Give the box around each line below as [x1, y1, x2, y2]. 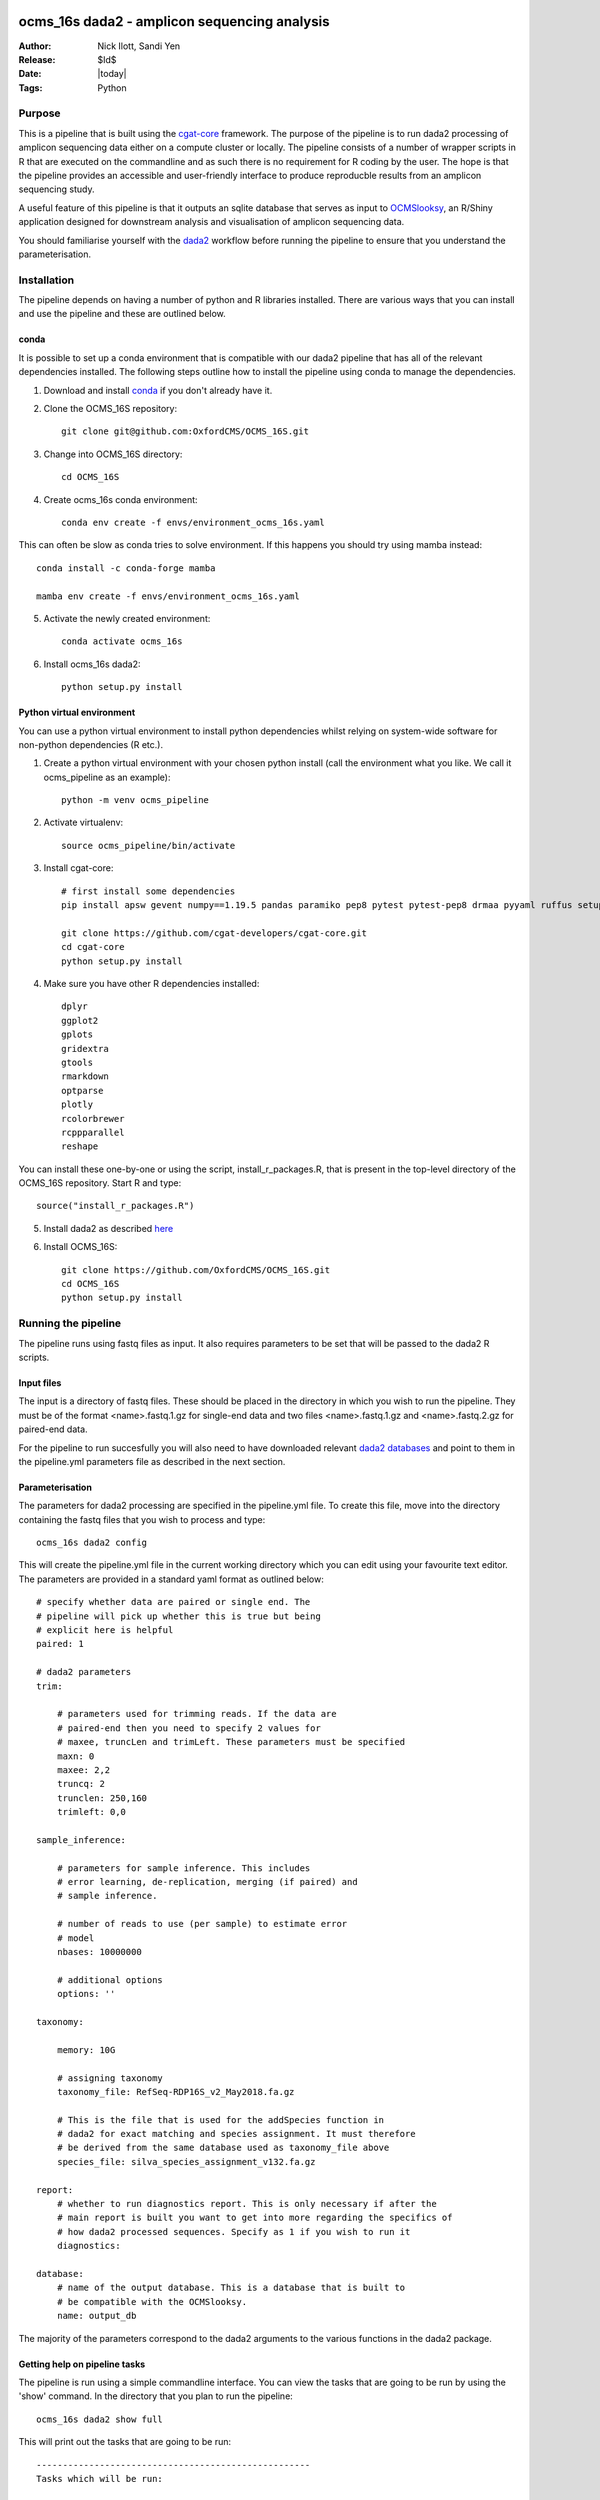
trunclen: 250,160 [56, 1792, 148, 1804]
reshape [61, 1141, 99, 1152]
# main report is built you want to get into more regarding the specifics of [56, 2212, 453, 2224]
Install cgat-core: [43, 862, 114, 874]
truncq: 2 [56, 1778, 105, 1790]
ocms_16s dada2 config [36, 1537, 148, 1549]
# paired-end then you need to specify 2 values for [56, 1722, 322, 1734]
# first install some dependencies [61, 885, 236, 897]
